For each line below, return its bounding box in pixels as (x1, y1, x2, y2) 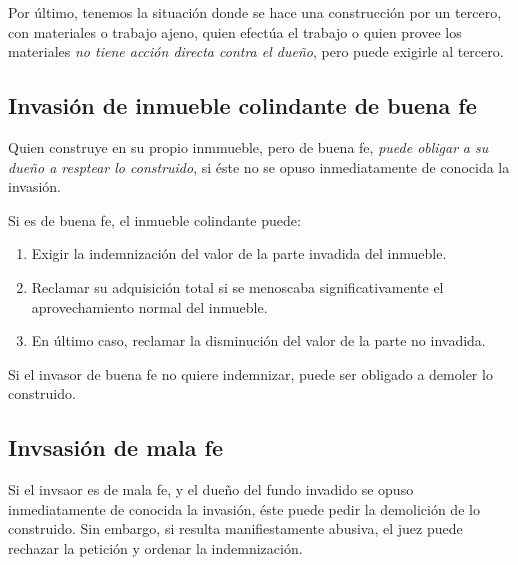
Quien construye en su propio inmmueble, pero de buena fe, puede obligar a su (8, 136, 489, 157)
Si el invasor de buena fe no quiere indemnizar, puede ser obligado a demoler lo (8, 363, 493, 384)
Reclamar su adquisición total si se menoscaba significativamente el (31, 276, 444, 297)
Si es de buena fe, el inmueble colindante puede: (8, 209, 301, 230)
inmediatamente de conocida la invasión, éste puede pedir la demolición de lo (8, 498, 480, 519)
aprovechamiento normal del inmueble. (31, 296, 268, 317)
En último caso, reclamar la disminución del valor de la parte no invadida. (31, 330, 486, 351)
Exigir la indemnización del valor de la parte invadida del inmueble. (31, 243, 447, 264)
